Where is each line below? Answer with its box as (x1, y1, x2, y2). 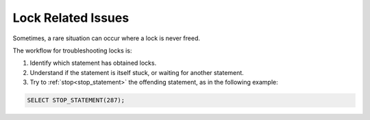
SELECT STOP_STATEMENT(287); (27, 96, 125, 104)
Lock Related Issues (12, 10, 129, 25)
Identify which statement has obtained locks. (29, 59, 157, 67)
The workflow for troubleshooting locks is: (12, 46, 132, 55)
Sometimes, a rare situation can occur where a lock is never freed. (12, 34, 201, 42)
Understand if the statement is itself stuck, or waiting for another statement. (29, 68, 245, 76)
